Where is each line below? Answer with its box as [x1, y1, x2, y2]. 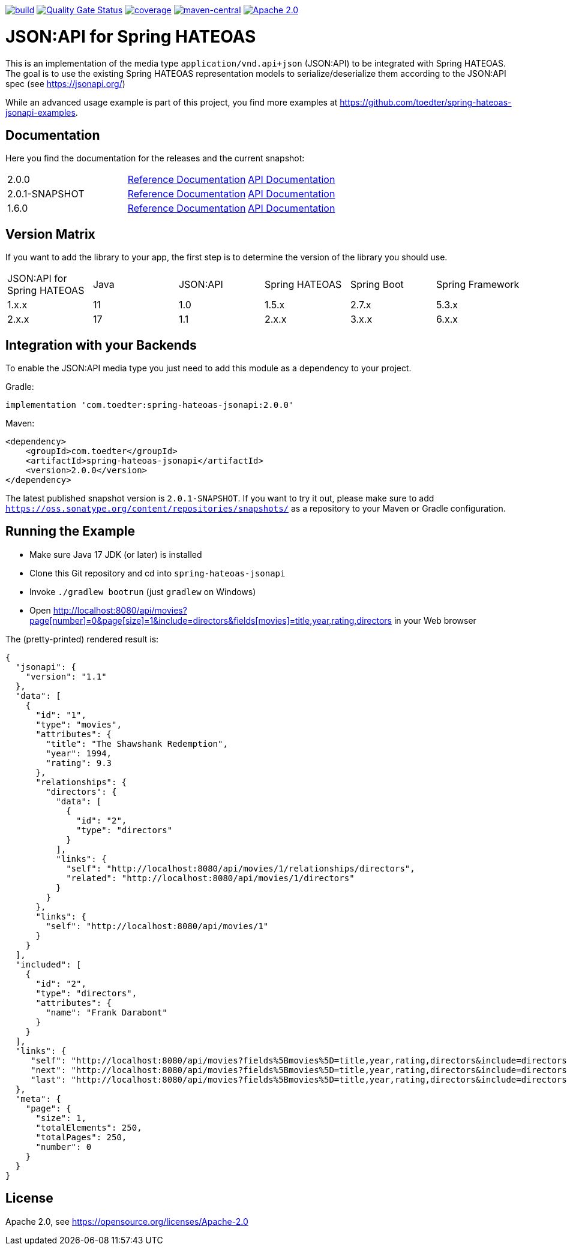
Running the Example [5, 524, 136, 539]
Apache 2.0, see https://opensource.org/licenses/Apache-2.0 [5, 1216, 248, 1227]
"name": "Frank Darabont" [46, 1007, 167, 1017]
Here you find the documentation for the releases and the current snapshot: [5, 153, 305, 164]
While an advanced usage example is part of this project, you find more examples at [5, 97, 338, 107]
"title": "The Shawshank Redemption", [46, 738, 228, 749]
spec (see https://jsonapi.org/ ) [5, 78, 125, 89]
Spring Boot [350, 278, 404, 291]
